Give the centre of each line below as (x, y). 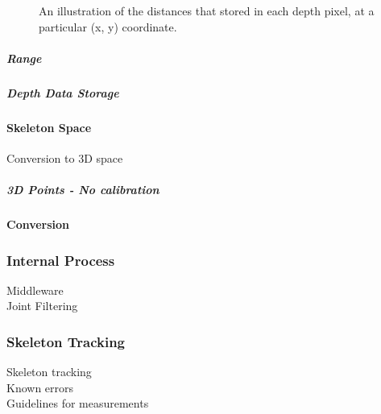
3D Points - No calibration (83, 190)
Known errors (40, 387)
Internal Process (61, 260)
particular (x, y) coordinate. (108, 26)
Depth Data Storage (63, 92)
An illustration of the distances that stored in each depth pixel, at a (207, 10)
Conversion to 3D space (65, 157)
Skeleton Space (49, 127)
